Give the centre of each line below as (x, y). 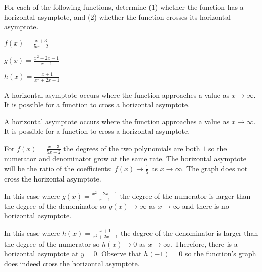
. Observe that (119, 254)
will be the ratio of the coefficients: (58, 168)
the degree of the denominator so (55, 206)
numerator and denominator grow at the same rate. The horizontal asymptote (125, 158)
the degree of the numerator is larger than (185, 195)
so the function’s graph (220, 254)
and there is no (205, 206)
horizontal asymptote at (41, 254)
